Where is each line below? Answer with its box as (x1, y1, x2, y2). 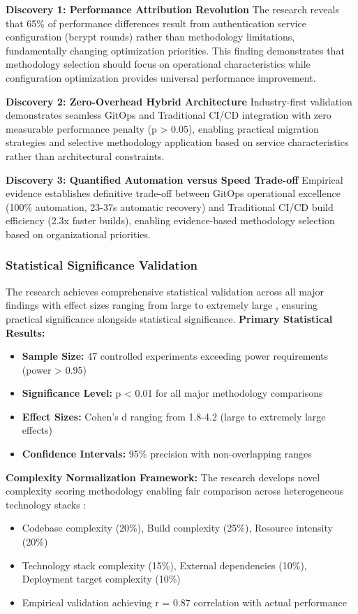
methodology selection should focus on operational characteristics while (6, 57, 311, 71)
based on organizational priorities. (6, 226, 151, 241)
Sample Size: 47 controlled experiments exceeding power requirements (22, 349, 329, 363)
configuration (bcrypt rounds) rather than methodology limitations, (6, 29, 295, 44)
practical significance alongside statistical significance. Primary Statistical (6, 311, 333, 326)
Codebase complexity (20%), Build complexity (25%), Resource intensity (22, 520, 333, 535)
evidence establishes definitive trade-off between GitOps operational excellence (6, 186, 341, 200)
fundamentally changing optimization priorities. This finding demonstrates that (6, 43, 345, 57)
